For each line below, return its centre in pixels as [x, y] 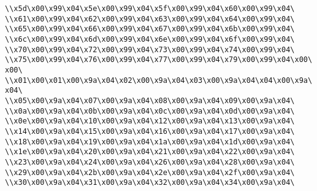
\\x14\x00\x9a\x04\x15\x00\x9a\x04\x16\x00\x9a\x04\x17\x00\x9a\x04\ [150, 131]
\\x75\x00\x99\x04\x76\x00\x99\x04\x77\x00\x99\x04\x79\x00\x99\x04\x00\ [159, 60]
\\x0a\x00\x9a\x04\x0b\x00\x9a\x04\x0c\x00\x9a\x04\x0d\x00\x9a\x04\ [150, 111]
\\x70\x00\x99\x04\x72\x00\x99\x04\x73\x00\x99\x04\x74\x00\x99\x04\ [150, 49]
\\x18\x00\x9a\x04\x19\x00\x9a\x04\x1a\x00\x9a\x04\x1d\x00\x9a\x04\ [150, 142]
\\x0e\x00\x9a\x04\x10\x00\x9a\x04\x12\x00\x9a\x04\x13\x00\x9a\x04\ [150, 121]
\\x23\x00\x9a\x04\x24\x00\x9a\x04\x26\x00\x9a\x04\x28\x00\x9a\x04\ [150, 162]
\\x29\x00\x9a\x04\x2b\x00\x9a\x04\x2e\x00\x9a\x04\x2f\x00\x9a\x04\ [150, 172]
